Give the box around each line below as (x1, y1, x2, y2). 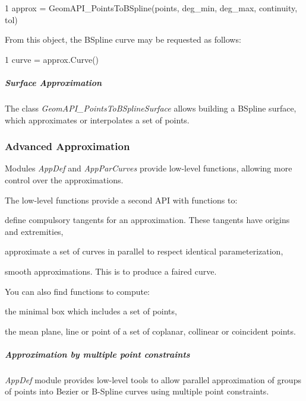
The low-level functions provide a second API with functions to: (5, 193, 238, 206)
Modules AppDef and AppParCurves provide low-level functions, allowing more (5, 162, 292, 174)
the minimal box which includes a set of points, (5, 305, 177, 317)
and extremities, (5, 225, 64, 237)
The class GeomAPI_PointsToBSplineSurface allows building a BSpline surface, (5, 101, 296, 114)
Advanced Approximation (5, 139, 130, 154)
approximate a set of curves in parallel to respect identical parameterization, (5, 245, 283, 257)
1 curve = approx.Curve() (5, 53, 99, 65)
